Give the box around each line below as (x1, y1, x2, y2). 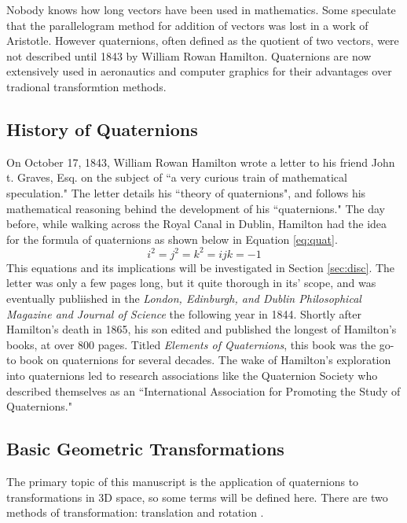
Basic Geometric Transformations (6, 436, 284, 461)
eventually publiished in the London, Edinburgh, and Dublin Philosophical (6, 290, 361, 307)
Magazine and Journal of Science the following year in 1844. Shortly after (6, 305, 361, 322)
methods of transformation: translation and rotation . (6, 504, 264, 521)
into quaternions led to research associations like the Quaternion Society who (6, 366, 378, 383)
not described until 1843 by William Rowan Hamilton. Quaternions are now (6, 47, 372, 64)
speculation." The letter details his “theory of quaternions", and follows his (6, 184, 366, 201)
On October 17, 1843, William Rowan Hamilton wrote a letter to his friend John (6, 153, 395, 170)
